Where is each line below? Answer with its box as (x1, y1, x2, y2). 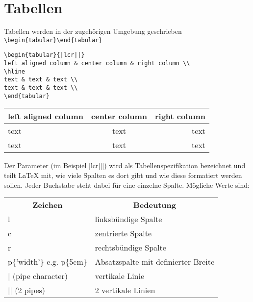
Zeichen (32, 199, 63, 211)
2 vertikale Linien (95, 284, 155, 296)
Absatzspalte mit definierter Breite (95, 256, 214, 268)
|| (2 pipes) (8, 284, 46, 296)
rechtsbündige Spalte (95, 242, 166, 253)
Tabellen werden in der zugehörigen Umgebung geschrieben (4, 26, 182, 36)
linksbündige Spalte (95, 213, 162, 225)
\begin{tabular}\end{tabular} (4, 36, 102, 44)
